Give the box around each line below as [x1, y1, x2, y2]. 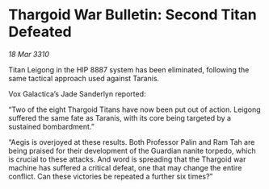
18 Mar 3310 [8, 49, 50, 59]
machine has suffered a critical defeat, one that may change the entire [8, 162, 242, 172]
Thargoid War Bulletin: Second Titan [8, 6, 257, 24]
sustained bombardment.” [8, 121, 95, 131]
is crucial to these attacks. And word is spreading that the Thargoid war [8, 154, 246, 164]
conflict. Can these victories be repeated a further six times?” [8, 171, 213, 181]
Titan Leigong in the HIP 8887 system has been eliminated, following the [8, 64, 250, 74]
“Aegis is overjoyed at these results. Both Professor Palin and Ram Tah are [8, 137, 255, 146]
